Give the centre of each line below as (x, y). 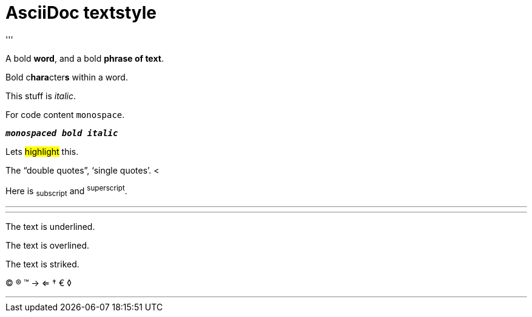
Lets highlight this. (42, 151)
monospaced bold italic (62, 133)
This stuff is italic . (41, 96)
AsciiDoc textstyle (81, 13)
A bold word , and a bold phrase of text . (85, 58)
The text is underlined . (50, 227)
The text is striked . (42, 264)
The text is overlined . (48, 246)
